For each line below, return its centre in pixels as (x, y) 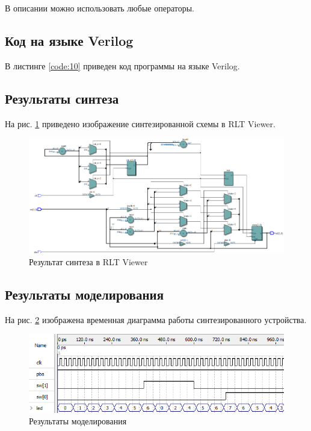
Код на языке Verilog (69, 40)
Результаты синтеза (62, 98)
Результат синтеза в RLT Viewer (88, 261)
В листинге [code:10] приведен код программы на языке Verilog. (122, 65)
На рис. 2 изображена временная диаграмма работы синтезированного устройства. (156, 319)
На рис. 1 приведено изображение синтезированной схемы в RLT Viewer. (140, 123)
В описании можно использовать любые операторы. (100, 8)
